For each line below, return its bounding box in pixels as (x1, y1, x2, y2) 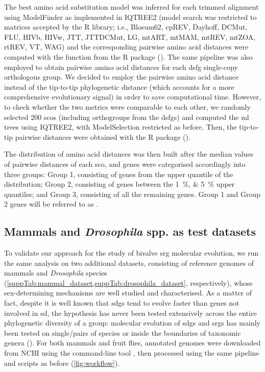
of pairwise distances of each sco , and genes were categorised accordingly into (4, 158, 246, 169)
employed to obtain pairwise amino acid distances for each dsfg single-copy (4, 61, 238, 72)
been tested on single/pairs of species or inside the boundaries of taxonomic (4, 327, 241, 338)
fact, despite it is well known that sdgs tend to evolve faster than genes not (4, 297, 239, 308)
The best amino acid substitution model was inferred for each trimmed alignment (4, 2, 259, 12)
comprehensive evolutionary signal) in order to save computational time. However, (4, 91, 261, 102)
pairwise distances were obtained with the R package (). (15, 131, 190, 142)
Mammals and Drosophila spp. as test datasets (4, 224, 256, 239)
